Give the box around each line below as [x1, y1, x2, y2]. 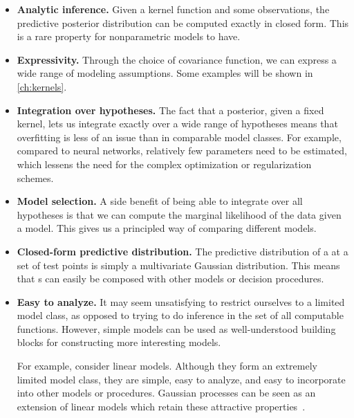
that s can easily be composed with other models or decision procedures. [17, 271, 324, 286]
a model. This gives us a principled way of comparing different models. [17, 221, 317, 235]
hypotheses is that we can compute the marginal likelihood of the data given [17, 207, 342, 221]
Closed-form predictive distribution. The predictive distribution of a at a [17, 244, 348, 258]
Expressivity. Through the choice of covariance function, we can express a [17, 52, 337, 66]
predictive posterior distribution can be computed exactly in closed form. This [17, 15, 349, 30]
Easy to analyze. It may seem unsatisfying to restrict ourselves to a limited [17, 294, 345, 309]
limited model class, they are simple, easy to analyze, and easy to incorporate [17, 372, 346, 386]
